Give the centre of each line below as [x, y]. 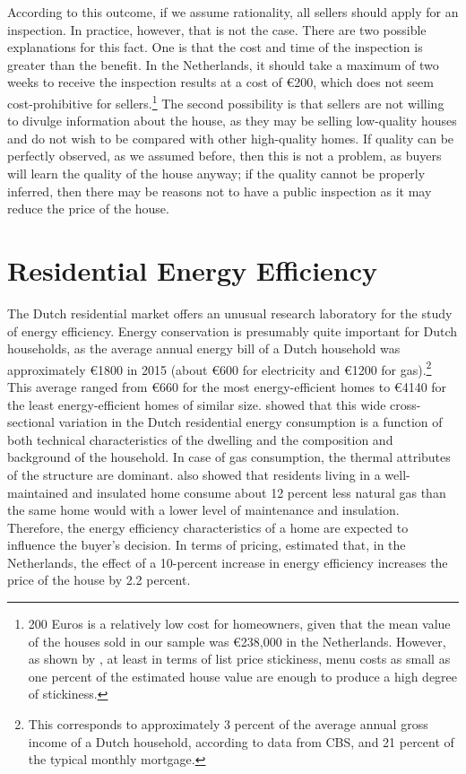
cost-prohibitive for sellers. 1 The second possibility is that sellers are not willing [226, 101]
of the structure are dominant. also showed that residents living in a [194, 474]
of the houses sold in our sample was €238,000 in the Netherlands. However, [237, 641]
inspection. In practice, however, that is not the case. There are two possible [217, 29]
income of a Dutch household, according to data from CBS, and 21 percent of [241, 741]
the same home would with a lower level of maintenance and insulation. [203, 510]
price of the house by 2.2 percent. [99, 580]
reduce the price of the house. [88, 209]
